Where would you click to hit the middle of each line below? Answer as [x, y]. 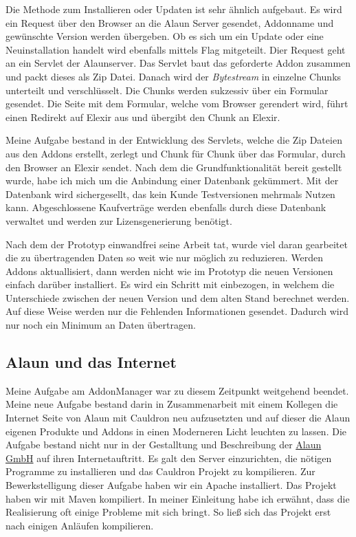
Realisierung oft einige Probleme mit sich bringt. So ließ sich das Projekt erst [168, 512]
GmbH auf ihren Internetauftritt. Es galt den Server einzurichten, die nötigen [169, 458]
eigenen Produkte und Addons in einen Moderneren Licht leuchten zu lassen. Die [176, 431]
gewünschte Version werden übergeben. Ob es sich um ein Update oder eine [165, 36]
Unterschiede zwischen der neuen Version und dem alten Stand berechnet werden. [178, 297]
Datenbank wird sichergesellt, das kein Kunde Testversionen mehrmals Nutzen [170, 194]
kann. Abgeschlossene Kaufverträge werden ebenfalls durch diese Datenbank [166, 207]
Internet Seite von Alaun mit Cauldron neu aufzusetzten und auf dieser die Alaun [178, 418]
